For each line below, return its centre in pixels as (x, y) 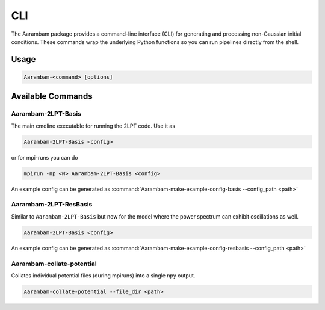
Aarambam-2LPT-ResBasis (52, 205)
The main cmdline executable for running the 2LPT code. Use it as (93, 126)
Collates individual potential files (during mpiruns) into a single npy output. (103, 275)
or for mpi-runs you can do (45, 157)
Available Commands (52, 96)
